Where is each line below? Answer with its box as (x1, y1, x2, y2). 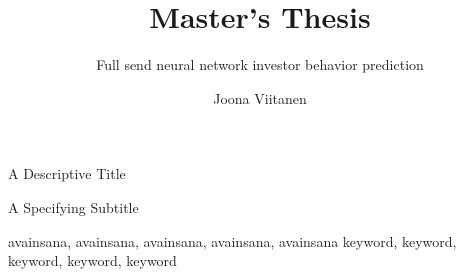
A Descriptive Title (8, 163, 126, 184)
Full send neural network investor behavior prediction (96, 54, 424, 75)
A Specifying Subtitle (8, 196, 139, 217)
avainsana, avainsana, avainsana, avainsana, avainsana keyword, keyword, (8, 230, 457, 251)
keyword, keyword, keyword (8, 250, 177, 271)
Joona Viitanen (213, 87, 307, 108)
